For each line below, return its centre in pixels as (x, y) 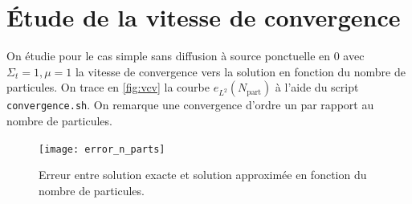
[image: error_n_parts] (102, 149)
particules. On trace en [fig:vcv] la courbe (108, 87)
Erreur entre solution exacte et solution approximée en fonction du (203, 175)
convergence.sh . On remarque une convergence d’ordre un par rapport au (190, 105)
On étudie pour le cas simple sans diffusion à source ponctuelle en (169, 56)
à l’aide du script (317, 87)
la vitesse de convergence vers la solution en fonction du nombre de (240, 71)
